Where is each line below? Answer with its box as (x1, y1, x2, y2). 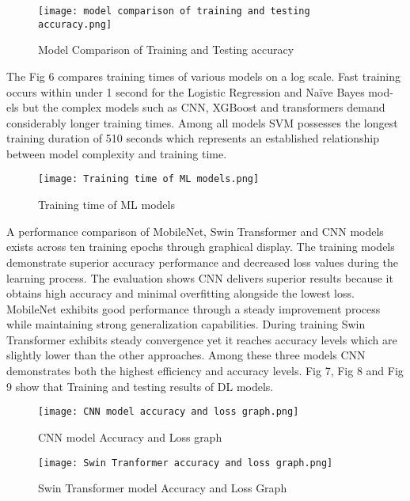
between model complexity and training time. (6, 145, 227, 161)
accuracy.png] (38, 18, 112, 30)
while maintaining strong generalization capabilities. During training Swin (6, 316, 366, 332)
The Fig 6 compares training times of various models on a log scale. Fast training (6, 67, 401, 84)
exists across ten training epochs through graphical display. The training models (6, 238, 395, 255)
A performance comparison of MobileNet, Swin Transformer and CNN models (6, 222, 384, 239)
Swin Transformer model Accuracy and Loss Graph (38, 480, 287, 496)
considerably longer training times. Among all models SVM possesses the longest (6, 114, 398, 131)
